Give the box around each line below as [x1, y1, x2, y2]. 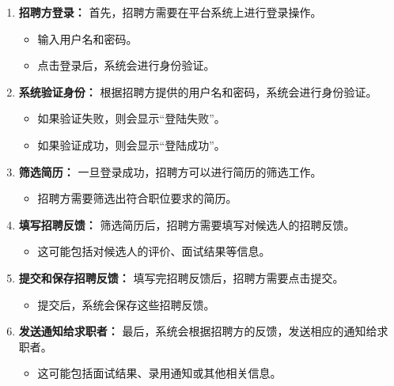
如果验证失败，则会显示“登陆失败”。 [37, 110, 225, 127]
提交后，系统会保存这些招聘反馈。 [37, 296, 215, 312]
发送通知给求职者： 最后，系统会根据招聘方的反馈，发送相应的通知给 [18, 323, 377, 339]
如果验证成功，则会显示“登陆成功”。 [37, 136, 225, 153]
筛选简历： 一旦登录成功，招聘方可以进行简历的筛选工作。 [18, 163, 322, 180]
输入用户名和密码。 [37, 30, 138, 47]
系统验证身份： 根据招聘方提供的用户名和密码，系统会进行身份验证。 [18, 83, 377, 100]
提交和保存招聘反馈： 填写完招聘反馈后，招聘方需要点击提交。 [18, 269, 344, 286]
